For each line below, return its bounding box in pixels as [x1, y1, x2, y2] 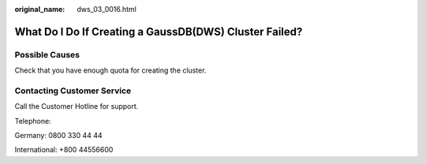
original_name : [14, 5, 65, 13]
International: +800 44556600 [14, 145, 114, 155]
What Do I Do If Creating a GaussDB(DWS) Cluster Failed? [14, 24, 303, 39]
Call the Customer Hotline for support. [14, 102, 139, 111]
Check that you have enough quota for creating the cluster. [14, 65, 207, 75]
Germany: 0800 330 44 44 [14, 131, 103, 140]
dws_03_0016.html [77, 5, 137, 13]
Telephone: [14, 116, 51, 125]
